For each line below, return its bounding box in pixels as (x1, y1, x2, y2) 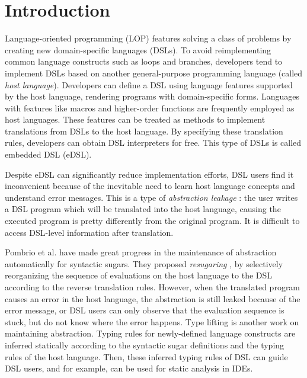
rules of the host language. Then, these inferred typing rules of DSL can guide (5, 350, 288, 363)
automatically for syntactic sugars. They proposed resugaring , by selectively (5, 257, 283, 270)
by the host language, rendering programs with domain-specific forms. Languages (5, 90, 300, 102)
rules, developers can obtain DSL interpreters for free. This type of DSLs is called (5, 136, 302, 149)
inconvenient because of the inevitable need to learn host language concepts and (5, 180, 295, 192)
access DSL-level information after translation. (5, 226, 174, 238)
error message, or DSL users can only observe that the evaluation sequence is (5, 304, 284, 316)
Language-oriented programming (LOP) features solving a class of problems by (5, 32, 292, 44)
